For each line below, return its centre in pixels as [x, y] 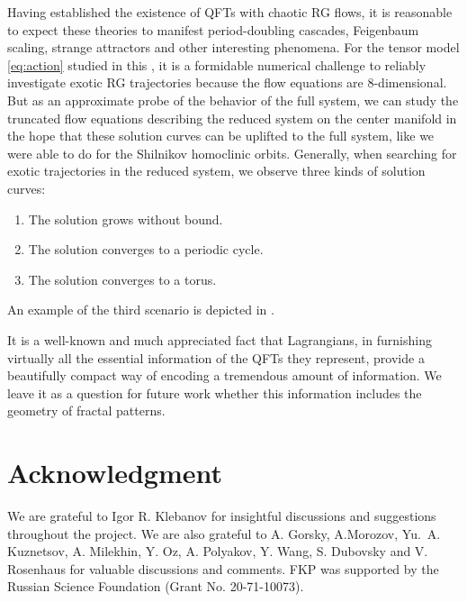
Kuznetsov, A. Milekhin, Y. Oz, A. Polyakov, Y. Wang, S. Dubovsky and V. [218, 551]
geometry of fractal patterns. [86, 410]
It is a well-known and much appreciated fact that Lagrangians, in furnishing [220, 339]
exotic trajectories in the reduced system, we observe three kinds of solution [216, 171]
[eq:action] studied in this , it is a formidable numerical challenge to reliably [217, 64]
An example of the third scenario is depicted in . [141, 310]
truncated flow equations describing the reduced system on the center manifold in [232, 118]
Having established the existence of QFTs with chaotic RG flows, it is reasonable [230, 12]
